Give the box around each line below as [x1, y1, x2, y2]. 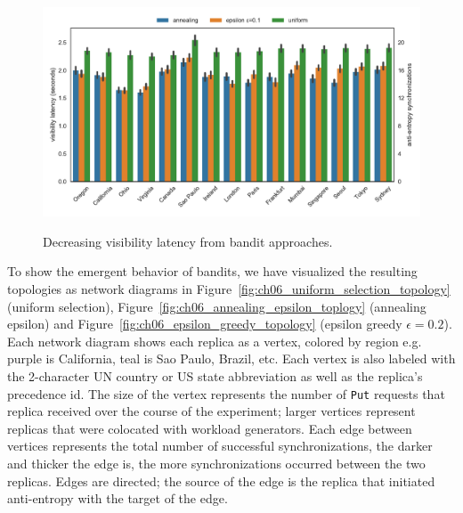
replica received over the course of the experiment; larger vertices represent [7, 402, 416, 420]
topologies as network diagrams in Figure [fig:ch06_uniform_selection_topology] [7, 279, 451, 297]
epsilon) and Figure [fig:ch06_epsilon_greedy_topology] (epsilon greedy [7, 314, 402, 333]
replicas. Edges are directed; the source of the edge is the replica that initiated [7, 471, 435, 490]
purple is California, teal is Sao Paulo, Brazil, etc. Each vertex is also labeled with [7, 349, 456, 368]
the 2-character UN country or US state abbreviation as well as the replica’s [7, 366, 423, 385]
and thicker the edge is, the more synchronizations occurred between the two [7, 453, 426, 472]
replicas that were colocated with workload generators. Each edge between [7, 419, 412, 437]
